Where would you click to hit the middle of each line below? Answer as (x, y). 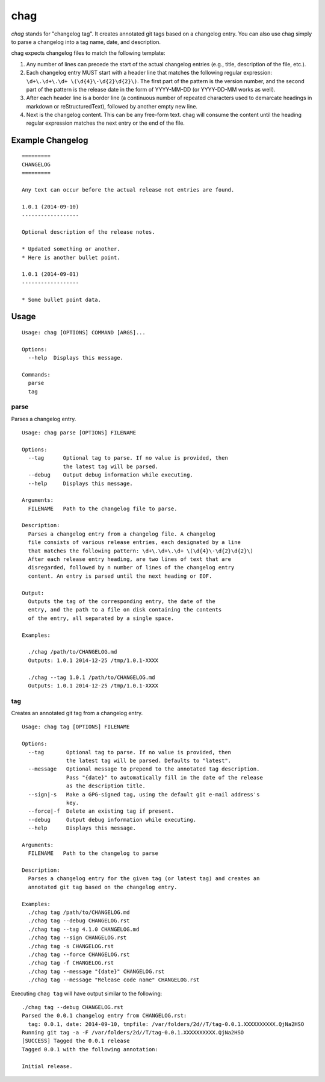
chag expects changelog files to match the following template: (88, 53)
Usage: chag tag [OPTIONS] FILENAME (76, 727)
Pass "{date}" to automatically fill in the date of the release (165, 777)
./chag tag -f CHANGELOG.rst (71, 963)
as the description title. (106, 786)
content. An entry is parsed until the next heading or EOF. (120, 576)
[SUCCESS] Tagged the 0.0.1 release (76, 1041)
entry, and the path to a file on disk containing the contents (125, 610)
